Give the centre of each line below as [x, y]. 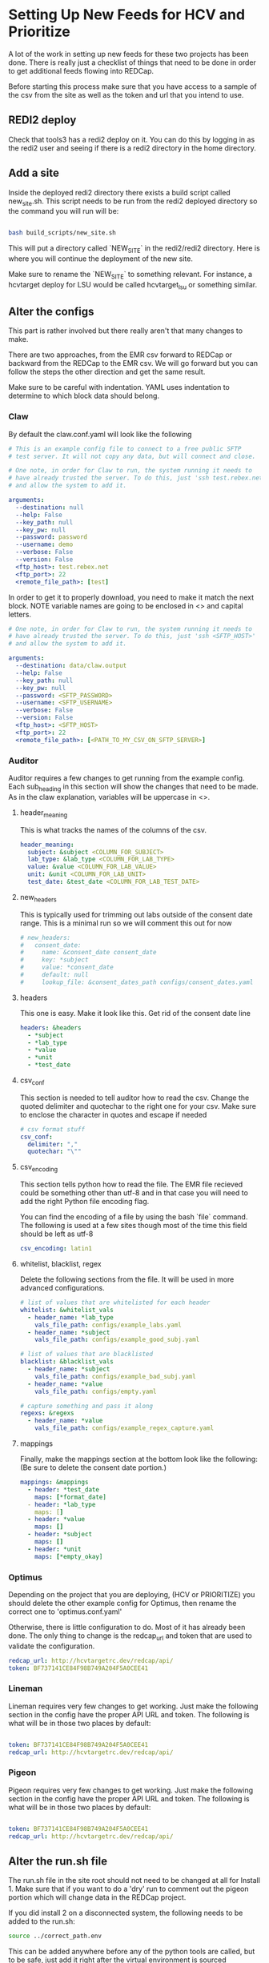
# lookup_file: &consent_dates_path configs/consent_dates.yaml [137, 982]
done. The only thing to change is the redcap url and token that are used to [130, 1636]
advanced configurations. [62, 1288]
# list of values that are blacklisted [86, 1355]
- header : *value [56, 1519]
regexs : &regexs [47, 1413]
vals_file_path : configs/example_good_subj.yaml [117, 1340]
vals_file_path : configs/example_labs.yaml [108, 1325]
